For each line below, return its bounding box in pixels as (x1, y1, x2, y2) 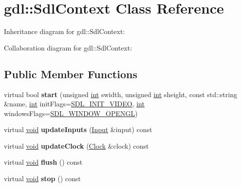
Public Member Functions (4, 66, 137, 81)
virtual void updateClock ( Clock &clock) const (4, 140, 149, 151)
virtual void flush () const (4, 157, 83, 167)
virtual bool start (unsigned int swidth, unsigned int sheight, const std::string (4, 89, 237, 99)
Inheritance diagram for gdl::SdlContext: (4, 26, 125, 36)
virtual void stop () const (4, 173, 81, 184)
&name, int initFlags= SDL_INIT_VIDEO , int (4, 99, 145, 109)
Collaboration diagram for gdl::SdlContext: (4, 42, 132, 52)
